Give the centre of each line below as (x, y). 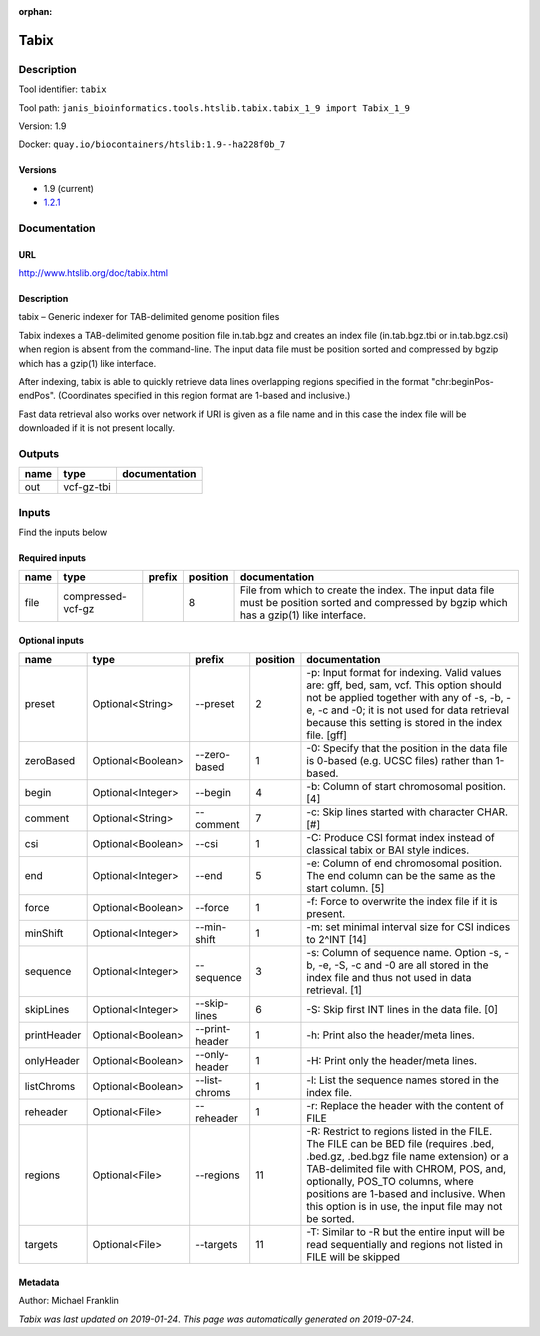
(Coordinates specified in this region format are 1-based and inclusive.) (204, 396)
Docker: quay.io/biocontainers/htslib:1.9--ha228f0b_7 (152, 144)
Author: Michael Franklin (69, 1301)
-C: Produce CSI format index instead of (400, 838)
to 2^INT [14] (336, 940)
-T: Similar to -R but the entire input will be (405, 1232)
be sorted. (330, 1219)
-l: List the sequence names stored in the (403, 1080)
